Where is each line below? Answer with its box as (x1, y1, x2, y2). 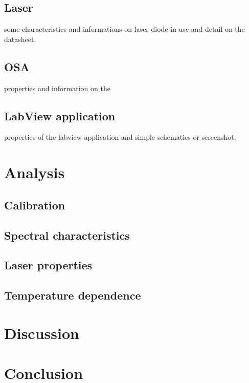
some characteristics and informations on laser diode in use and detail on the (4, 24, 245, 34)
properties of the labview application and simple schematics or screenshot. (4, 132, 236, 142)
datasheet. (4, 33, 36, 44)
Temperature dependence (4, 287, 141, 303)
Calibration (4, 197, 65, 212)
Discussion (4, 322, 79, 343)
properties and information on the (4, 82, 110, 93)
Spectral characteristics (4, 227, 130, 243)
